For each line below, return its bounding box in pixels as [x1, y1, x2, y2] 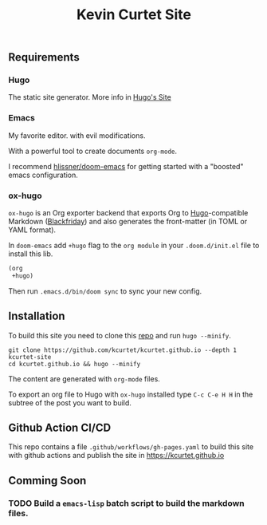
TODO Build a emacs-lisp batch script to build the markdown [8, 497, 245, 508]
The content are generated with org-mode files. [8, 373, 161, 384]
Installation [8, 310, 65, 323]
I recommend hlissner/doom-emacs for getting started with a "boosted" [8, 161, 244, 171]
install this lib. [8, 249, 53, 259]
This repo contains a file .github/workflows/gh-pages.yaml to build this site [8, 442, 253, 452]
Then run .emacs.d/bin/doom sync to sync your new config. [8, 286, 202, 296]
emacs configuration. [8, 170, 78, 180]
